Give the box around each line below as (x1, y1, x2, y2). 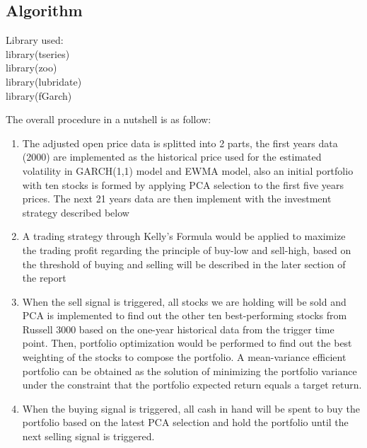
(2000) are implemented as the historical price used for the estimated (22, 149, 322, 164)
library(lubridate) (6, 74, 82, 88)
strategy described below (22, 205, 129, 219)
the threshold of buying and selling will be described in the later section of (22, 256, 346, 271)
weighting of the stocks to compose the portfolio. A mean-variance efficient (22, 350, 346, 364)
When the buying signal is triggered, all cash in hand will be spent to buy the (22, 401, 360, 415)
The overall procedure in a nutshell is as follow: (6, 112, 211, 127)
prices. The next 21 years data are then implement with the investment (22, 191, 332, 206)
